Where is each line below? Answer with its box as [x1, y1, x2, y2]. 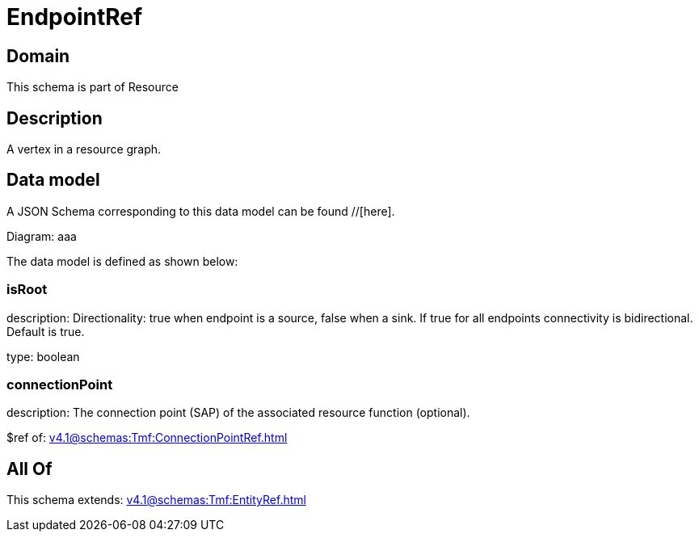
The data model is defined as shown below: [6, 254, 238, 268]
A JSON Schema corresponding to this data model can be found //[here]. [6, 204, 395, 218]
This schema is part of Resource [6, 80, 179, 95]
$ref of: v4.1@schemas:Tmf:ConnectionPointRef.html [6, 431, 288, 445]
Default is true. [6, 324, 85, 338]
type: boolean [6, 349, 80, 364]
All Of [6, 458, 53, 479]
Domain [6, 45, 70, 66]
